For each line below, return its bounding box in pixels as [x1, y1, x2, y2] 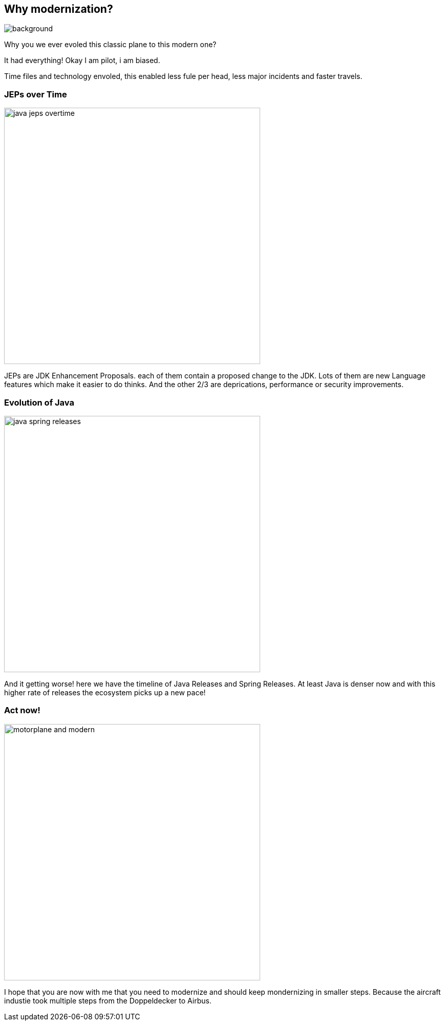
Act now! [4, 705, 40, 716]
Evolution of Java [4, 397, 74, 408]
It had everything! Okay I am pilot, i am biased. [4, 56, 160, 65]
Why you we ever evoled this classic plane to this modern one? [4, 40, 217, 49]
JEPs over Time [4, 89, 67, 99]
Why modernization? [4, 3, 113, 15]
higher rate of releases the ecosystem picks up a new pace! [4, 688, 206, 697]
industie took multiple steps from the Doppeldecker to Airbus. [4, 996, 211, 1005]
